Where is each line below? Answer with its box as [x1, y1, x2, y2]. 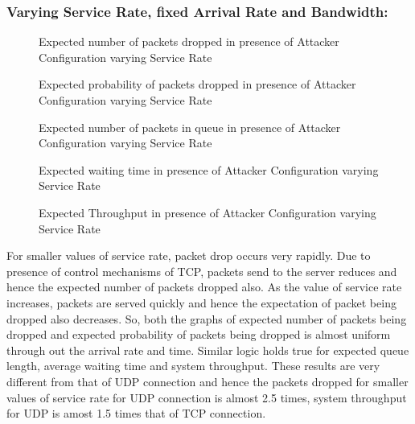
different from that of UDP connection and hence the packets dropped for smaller [6, 373, 409, 389]
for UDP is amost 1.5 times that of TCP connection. [6, 405, 266, 422]
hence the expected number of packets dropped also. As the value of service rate [6, 278, 402, 295]
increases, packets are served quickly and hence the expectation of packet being [6, 294, 397, 311]
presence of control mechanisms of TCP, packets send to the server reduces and [6, 262, 397, 279]
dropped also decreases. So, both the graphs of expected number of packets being [6, 310, 407, 327]
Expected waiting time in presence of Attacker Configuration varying [39, 161, 379, 178]
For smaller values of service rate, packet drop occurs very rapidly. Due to [6, 247, 371, 264]
